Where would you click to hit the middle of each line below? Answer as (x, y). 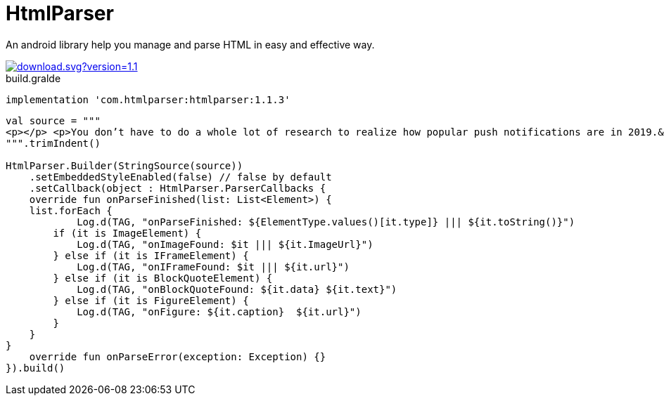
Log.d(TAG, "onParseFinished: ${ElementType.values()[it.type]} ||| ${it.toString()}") (326, 222)
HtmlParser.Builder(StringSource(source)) (124, 165)
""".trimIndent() (53, 143)
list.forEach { (71, 210)
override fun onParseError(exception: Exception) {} (178, 356)
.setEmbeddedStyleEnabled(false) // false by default (180, 177)
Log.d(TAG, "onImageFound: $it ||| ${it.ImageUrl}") (225, 244)
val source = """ (53, 120)
